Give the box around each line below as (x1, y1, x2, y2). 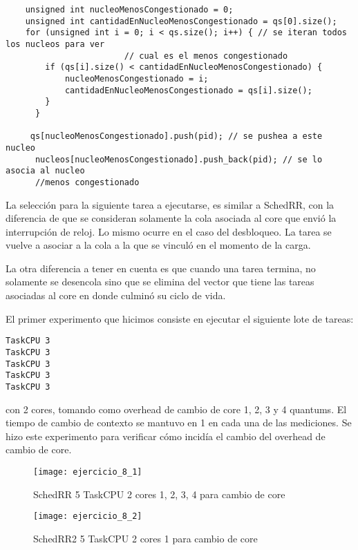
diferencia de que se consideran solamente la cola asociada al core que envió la (6, 211, 337, 225)
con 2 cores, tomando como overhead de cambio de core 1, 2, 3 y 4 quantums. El (6, 401, 347, 416)
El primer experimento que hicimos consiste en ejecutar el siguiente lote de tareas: (6, 311, 354, 325)
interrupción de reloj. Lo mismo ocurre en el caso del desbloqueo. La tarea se (6, 224, 332, 238)
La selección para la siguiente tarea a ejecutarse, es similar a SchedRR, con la (6, 197, 335, 211)
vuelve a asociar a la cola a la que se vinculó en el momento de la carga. (6, 238, 311, 252)
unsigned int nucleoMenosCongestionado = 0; (25, 5, 234, 15)
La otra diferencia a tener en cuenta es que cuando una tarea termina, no (6, 260, 316, 275)
